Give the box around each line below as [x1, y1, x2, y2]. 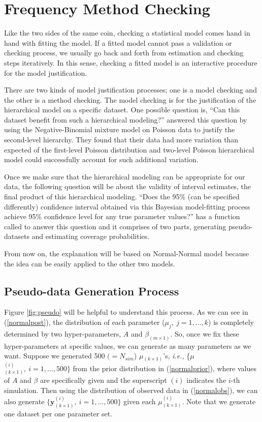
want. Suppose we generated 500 [4, 350, 105, 361]
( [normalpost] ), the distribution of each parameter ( [4, 316, 165, 327]
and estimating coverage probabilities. [31, 231, 150, 242]
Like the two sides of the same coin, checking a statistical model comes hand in [4, 27, 250, 38]
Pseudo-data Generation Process [4, 283, 179, 298]
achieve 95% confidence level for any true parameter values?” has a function [4, 211, 240, 222]
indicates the [186, 374, 226, 385]
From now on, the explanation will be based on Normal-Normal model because [4, 248, 249, 258]
